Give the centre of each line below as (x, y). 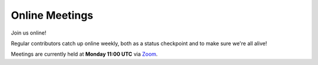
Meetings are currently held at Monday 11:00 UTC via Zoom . (85, 54)
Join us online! (29, 33)
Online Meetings (52, 15)
